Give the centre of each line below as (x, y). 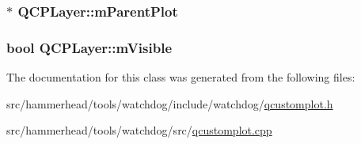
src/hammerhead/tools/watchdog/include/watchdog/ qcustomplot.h (170, 103)
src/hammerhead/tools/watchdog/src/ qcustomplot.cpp (139, 130)
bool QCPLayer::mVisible (89, 47)
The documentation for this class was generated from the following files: (181, 77)
